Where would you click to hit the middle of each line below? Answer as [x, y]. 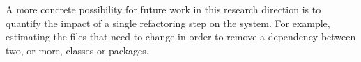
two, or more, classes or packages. [77, 50]
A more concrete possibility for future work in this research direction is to [163, 9]
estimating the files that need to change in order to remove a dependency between [181, 37]
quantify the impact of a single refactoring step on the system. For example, [168, 23]
